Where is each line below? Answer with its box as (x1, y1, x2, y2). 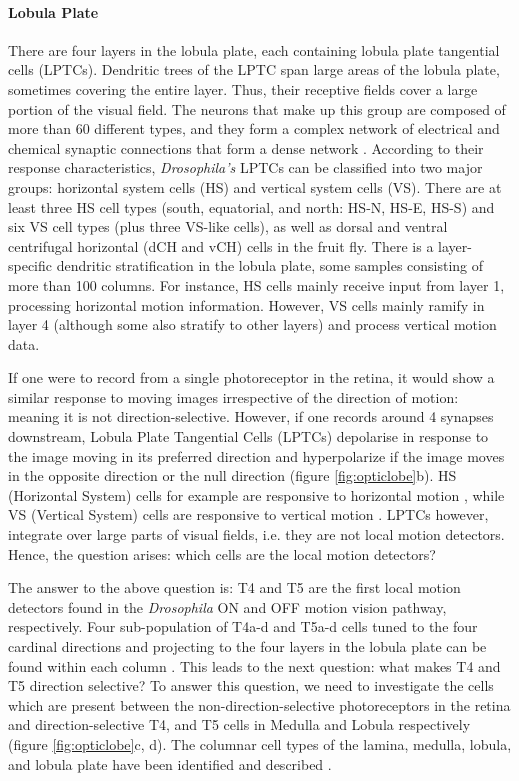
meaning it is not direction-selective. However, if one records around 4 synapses (8, 406, 494, 427)
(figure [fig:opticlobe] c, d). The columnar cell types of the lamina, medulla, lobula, (8, 733, 512, 754)
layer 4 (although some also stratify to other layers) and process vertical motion (8, 314, 497, 335)
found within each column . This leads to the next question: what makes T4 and (8, 655, 501, 676)
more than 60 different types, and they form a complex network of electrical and (8, 118, 500, 139)
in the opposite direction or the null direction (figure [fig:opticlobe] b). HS (8, 465, 457, 486)
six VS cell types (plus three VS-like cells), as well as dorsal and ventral (8, 216, 448, 237)
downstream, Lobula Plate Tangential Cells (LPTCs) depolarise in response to (8, 426, 489, 447)
